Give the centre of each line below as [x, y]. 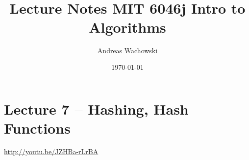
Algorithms [127, 27]
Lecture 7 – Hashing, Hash [96, 109]
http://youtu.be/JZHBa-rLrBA [51, 151]
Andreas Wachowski [127, 50]
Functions [37, 128]
